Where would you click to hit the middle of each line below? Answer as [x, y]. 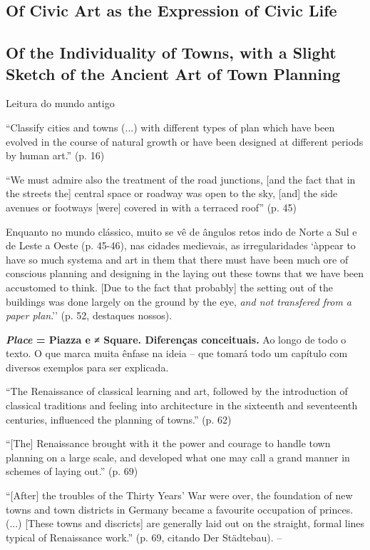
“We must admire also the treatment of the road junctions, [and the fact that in [181, 179]
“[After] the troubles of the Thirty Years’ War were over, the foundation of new [179, 495]
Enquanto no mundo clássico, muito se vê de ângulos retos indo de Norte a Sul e [181, 231]
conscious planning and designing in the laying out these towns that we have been [185, 273]
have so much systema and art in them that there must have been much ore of [177, 259]
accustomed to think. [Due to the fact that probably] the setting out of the [169, 287]
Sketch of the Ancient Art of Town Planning [173, 73]
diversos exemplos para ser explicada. [87, 367]
